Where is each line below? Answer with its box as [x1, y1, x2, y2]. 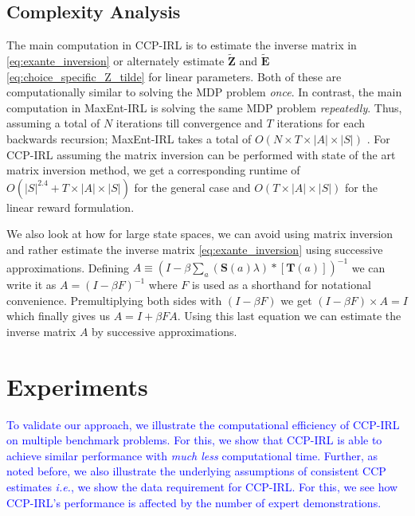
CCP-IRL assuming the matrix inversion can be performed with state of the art [6, 146, 396, 162]
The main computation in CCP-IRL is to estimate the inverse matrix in [6, 37, 357, 53]
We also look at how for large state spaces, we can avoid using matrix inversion [6, 225, 393, 242]
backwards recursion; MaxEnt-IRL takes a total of [6, 130, 252, 147]
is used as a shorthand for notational [192, 276, 371, 293]
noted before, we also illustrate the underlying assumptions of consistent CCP [6, 463, 386, 479]
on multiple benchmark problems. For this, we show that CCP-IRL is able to [6, 432, 382, 448]
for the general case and [134, 178, 251, 195]
